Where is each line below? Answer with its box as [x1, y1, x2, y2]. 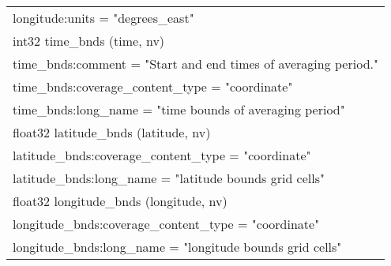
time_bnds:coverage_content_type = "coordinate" [13, 77, 293, 96]
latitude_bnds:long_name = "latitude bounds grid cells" [13, 169, 325, 187]
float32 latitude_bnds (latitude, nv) [13, 123, 211, 141]
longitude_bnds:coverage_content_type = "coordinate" [13, 215, 320, 233]
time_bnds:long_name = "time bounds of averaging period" [13, 100, 345, 118]
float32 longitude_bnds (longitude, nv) [13, 192, 227, 210]
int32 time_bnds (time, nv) [13, 32, 165, 50]
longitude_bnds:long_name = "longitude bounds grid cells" [13, 238, 342, 256]
